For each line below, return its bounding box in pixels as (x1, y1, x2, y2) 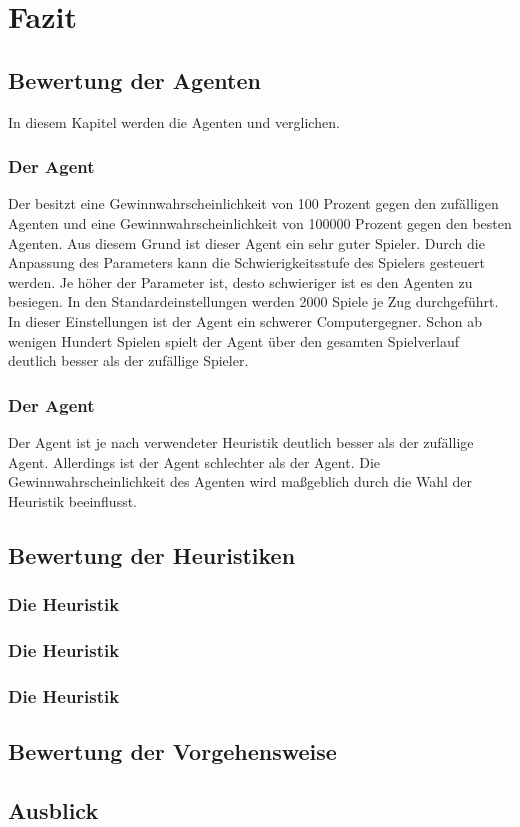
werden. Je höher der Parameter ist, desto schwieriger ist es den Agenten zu (8, 271, 473, 292)
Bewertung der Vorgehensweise (8, 736, 337, 767)
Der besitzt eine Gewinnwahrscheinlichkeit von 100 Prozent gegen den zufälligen (8, 193, 499, 214)
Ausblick (8, 794, 99, 825)
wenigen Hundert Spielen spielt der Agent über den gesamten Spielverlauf (8, 330, 460, 351)
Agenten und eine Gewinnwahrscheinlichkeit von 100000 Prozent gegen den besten (8, 212, 512, 233)
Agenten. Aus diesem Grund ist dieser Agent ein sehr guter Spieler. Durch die (8, 232, 485, 253)
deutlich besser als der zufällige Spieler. (8, 350, 249, 371)
